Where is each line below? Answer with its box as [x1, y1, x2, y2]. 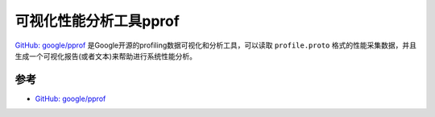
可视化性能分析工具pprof [14, 12, 180, 30]
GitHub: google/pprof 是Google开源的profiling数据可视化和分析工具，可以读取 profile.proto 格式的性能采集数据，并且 [14, 40, 416, 50]
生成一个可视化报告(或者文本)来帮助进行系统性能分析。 [14, 51, 197, 61]
